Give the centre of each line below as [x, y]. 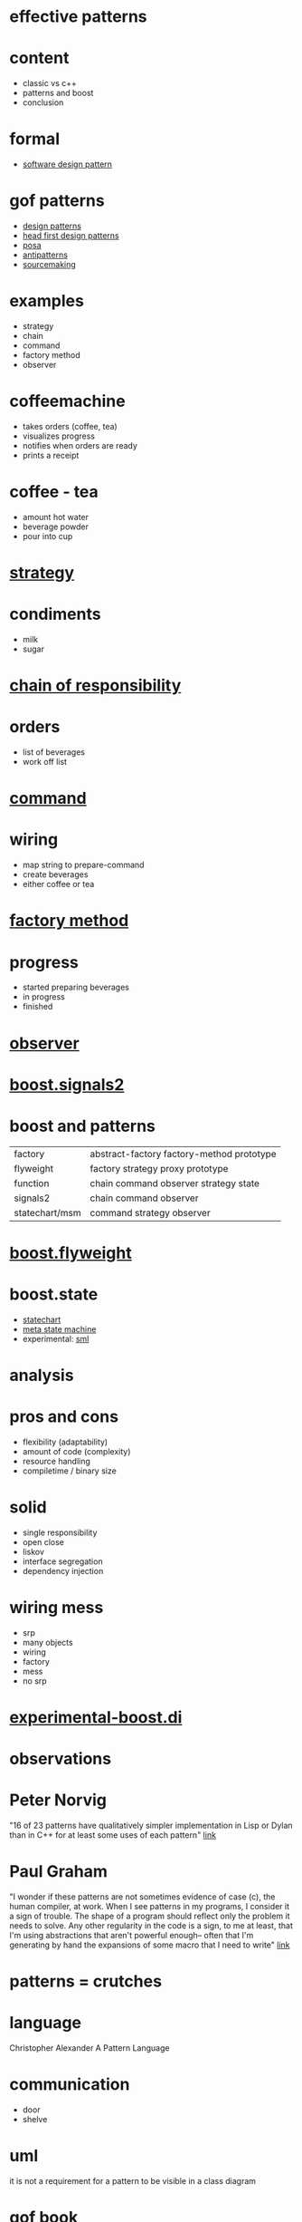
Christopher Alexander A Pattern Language [90, 2048]
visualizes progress [58, 436]
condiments [55, 614]
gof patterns [57, 201]
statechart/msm [47, 1212]
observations [60, 1759]
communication [70, 2085]
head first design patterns [71, 236]
